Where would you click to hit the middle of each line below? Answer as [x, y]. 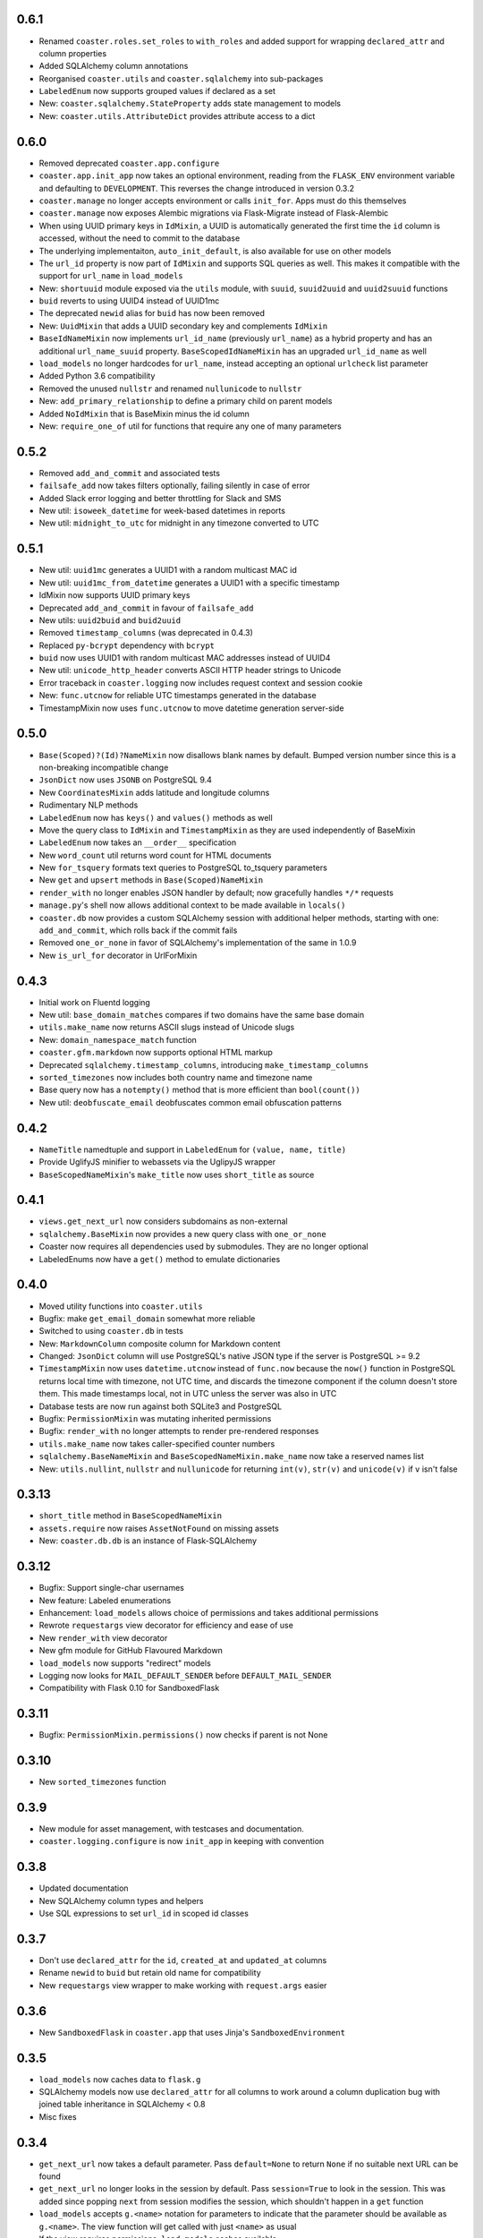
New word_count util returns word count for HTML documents [155, 855]
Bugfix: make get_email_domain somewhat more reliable [147, 1318]
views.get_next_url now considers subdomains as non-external [163, 1221]
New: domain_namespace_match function [118, 1039]
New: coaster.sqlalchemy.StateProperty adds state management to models [190, 104]
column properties [73, 53]
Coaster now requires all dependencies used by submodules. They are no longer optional [203, 1247]
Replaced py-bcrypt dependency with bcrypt [127, 645]
